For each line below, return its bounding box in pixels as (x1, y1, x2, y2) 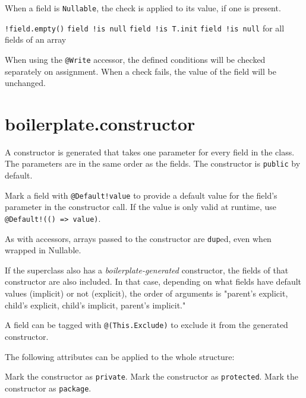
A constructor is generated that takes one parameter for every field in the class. (5, 145, 295, 158)
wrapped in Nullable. (5, 244, 81, 256)
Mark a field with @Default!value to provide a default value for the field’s (5, 189, 277, 201)
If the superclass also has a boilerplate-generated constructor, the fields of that (5, 263, 289, 276)
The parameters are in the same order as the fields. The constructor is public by (5, 157, 301, 170)
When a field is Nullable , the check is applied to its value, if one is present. (5, 2, 281, 14)
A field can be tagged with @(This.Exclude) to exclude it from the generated (5, 319, 288, 331)
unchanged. (5, 77, 46, 89)
